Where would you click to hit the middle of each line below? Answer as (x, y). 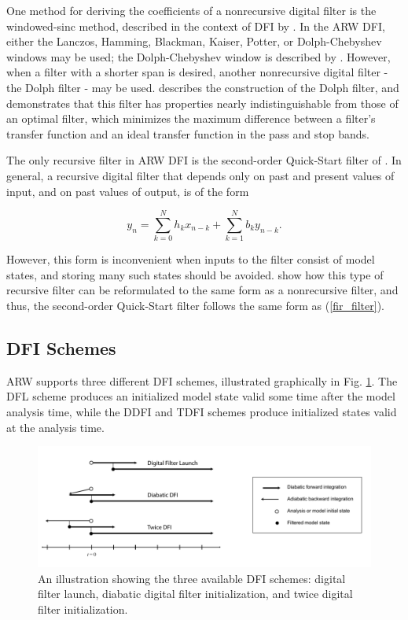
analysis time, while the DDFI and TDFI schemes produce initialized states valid (202, 412)
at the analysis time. (55, 427)
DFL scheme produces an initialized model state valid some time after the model (201, 396)
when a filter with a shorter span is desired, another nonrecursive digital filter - (197, 72)
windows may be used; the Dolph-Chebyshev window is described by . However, (198, 56)
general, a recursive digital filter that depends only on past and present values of (200, 175)
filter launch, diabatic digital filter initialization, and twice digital (195, 594)
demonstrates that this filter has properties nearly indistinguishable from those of (202, 103)
